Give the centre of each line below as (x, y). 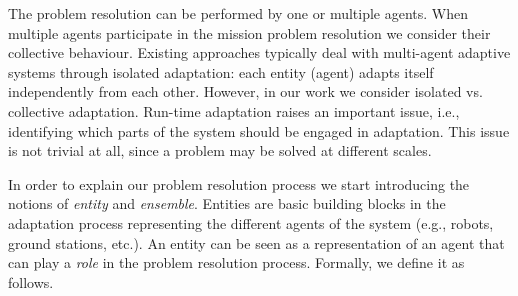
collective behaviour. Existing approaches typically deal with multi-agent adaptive (259, 52)
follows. (31, 281)
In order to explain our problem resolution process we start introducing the (239, 183)
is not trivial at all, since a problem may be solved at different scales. (220, 150)
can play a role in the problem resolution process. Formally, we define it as (236, 262)
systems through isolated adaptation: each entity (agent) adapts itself (221, 71)
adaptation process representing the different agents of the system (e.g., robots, (251, 222)
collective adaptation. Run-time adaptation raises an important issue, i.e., (234, 110)
